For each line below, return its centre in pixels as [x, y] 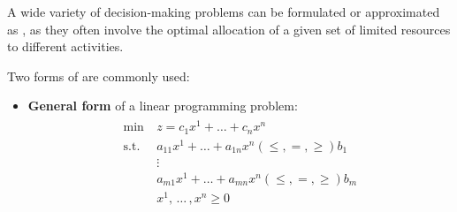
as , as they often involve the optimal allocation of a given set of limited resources [229, 29]
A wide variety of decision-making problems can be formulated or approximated [224, 11]
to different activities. [65, 46]
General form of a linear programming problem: [163, 106]
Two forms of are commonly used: [99, 76]
